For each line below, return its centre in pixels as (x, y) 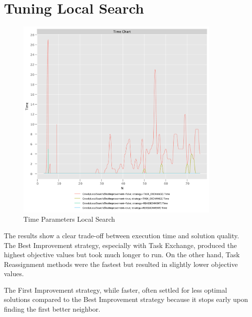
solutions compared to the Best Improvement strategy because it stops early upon (126, 299)
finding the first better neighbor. (52, 309)
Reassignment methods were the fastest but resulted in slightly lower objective (121, 264)
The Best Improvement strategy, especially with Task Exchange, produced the (120, 245)
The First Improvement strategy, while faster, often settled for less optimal (116, 290)
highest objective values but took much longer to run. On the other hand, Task (122, 255)
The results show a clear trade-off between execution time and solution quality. (122, 235)
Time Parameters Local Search (69, 219)
